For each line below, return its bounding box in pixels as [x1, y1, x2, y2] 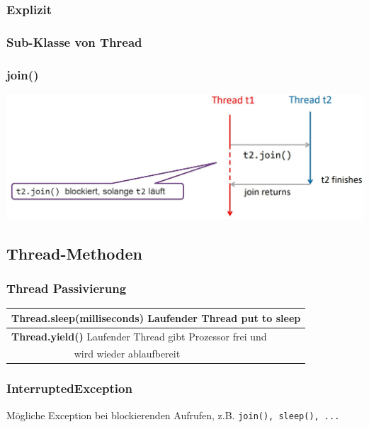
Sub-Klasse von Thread [6, 33, 142, 50]
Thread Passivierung [6, 279, 127, 296]
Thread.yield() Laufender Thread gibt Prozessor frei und [11, 328, 267, 343]
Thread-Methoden [6, 242, 142, 264]
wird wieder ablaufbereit [74, 346, 181, 361]
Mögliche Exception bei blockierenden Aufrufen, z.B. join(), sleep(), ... [6, 407, 340, 422]
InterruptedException [6, 379, 132, 397]
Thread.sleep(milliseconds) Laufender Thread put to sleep [11, 310, 301, 325]
